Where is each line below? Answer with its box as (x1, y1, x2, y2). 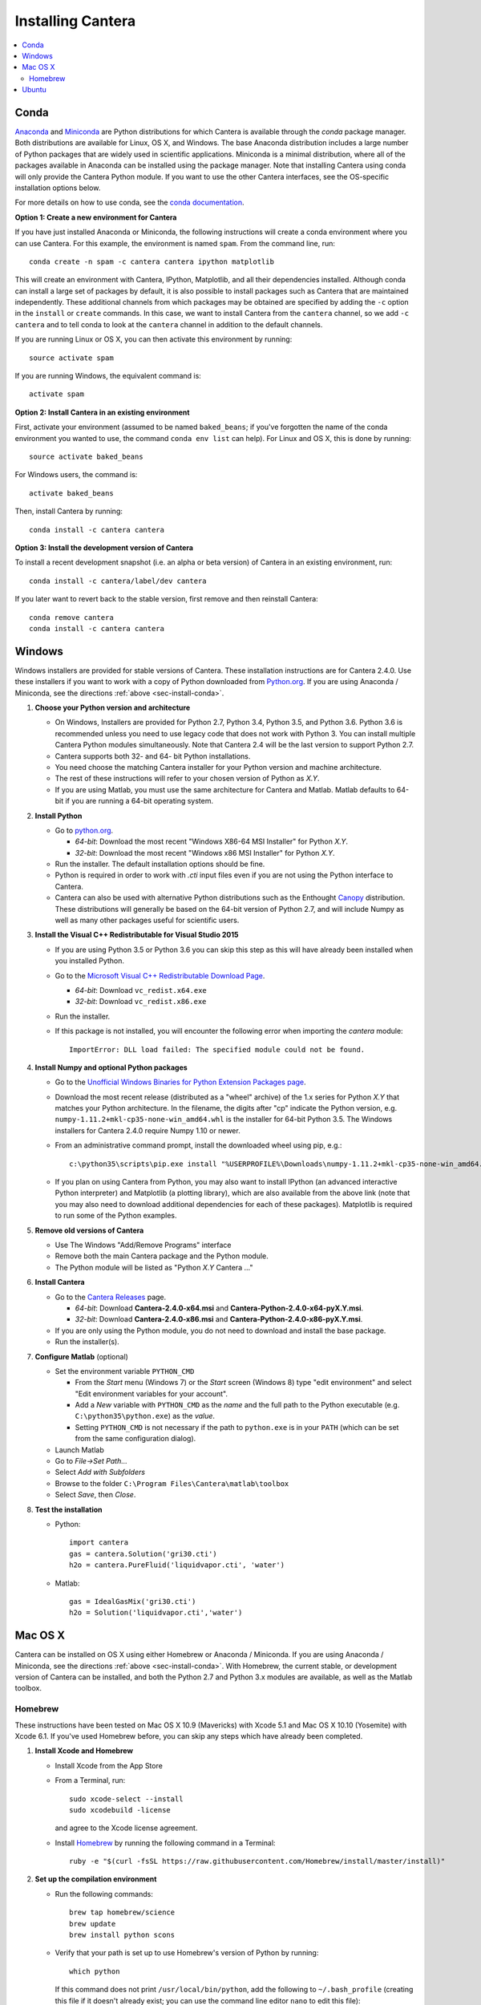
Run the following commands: (55, 1889, 154, 1898)
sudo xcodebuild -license (69, 1805, 172, 1814)
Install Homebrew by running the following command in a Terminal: (55, 1837, 276, 1848)
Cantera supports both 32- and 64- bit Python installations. (55, 751, 251, 761)
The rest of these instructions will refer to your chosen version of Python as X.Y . (55, 774, 320, 784)
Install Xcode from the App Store (55, 1760, 164, 1770)
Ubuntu (22, 85, 47, 95)
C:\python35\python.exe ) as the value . (75, 1412, 216, 1421)
